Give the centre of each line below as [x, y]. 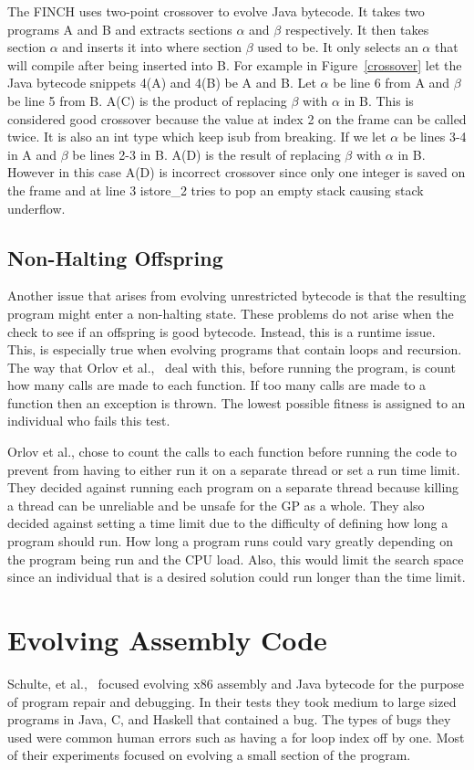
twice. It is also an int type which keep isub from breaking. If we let [197, 137]
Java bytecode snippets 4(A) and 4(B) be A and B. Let [162, 83]
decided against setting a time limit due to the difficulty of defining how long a [228, 523]
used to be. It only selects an [338, 47]
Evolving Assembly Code [167, 640]
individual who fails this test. [89, 421]
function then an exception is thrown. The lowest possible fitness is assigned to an [237, 402]
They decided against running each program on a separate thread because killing [233, 487]
